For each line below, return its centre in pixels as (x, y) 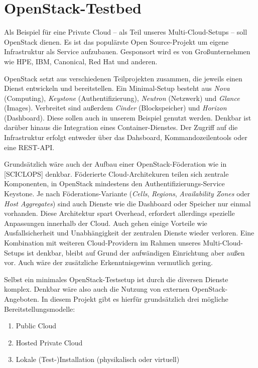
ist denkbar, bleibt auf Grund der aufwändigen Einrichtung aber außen (136, 252)
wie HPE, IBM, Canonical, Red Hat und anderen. (81, 61)
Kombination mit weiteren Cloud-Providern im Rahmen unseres (102, 242)
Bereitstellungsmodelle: (40, 309)
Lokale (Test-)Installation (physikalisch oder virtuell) (98, 359)
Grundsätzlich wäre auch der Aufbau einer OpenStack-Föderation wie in (115, 164)
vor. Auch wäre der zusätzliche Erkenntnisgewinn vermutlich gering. (108, 262)
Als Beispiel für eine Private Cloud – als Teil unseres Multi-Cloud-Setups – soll (126, 32)
